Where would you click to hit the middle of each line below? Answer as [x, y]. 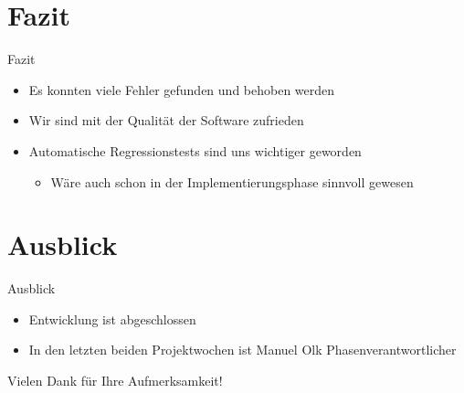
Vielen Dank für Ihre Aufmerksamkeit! [115, 380]
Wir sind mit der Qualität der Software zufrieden [166, 120]
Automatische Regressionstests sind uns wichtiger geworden [195, 150]
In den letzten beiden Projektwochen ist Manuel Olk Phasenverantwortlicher [243, 350]
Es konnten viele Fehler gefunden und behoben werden [182, 89]
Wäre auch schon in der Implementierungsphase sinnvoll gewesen [232, 181]
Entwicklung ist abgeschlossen [112, 319]
